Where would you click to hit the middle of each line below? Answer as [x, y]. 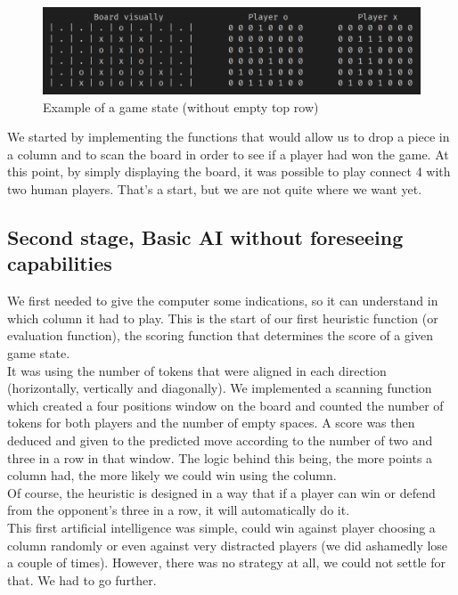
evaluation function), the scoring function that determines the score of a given [220, 335]
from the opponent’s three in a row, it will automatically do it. [179, 510]
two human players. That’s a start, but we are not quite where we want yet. [215, 189]
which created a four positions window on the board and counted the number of [225, 405]
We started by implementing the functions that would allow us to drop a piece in [229, 137]
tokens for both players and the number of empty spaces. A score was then [211, 423]
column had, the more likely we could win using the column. [172, 475]
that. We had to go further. [82, 579]
